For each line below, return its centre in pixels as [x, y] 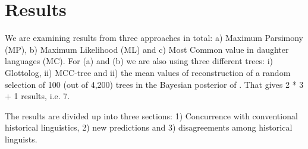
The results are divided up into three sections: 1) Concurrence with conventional [151, 115]
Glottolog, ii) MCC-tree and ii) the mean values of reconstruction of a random [148, 72]
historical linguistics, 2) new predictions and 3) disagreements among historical [149, 127]
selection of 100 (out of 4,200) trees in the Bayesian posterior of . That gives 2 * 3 [154, 84]
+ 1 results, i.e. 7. [37, 96]
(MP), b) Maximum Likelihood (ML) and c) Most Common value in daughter [147, 49]
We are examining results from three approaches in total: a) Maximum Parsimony [154, 38]
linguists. [21, 139]
